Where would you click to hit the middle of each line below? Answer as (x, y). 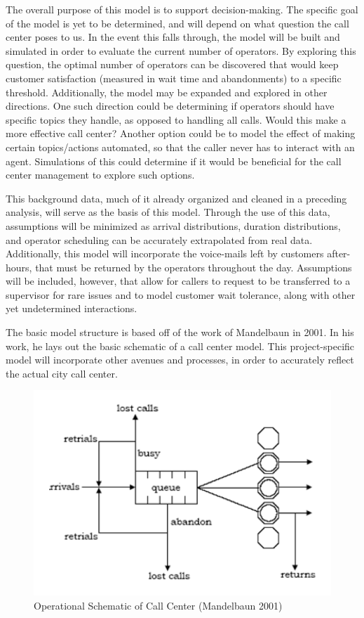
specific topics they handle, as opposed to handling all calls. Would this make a (176, 119)
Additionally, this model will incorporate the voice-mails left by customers (165, 253)
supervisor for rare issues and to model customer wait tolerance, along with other (181, 294)
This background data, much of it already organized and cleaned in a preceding (176, 198)
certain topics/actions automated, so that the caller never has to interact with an (180, 147)
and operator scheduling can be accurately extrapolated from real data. (159, 239)
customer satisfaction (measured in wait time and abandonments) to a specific (174, 78)
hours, (19, 267)
